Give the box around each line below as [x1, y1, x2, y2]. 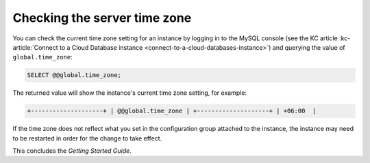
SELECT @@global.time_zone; [27, 72, 121, 79]
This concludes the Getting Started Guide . [12, 147, 132, 155]
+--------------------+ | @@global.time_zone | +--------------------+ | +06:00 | [27, 107, 317, 115]
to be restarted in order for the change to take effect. [12, 134, 162, 143]
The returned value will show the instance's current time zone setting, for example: [12, 89, 247, 97]
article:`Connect [12, 43, 58, 51]
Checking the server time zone [12, 10, 192, 25]
